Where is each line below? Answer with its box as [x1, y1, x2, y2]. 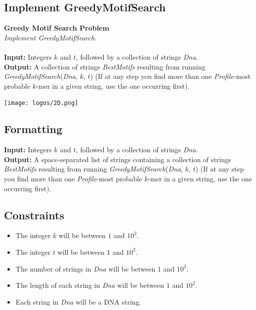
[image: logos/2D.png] [4, 100, 79, 107]
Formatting [4, 121, 63, 137]
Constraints [4, 207, 64, 222]
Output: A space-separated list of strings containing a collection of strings [4, 154, 231, 164]
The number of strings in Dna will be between [15, 263, 156, 274]
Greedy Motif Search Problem [4, 23, 109, 33]
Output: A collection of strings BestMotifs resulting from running [4, 61, 206, 71]
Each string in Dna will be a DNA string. [15, 296, 141, 307]
